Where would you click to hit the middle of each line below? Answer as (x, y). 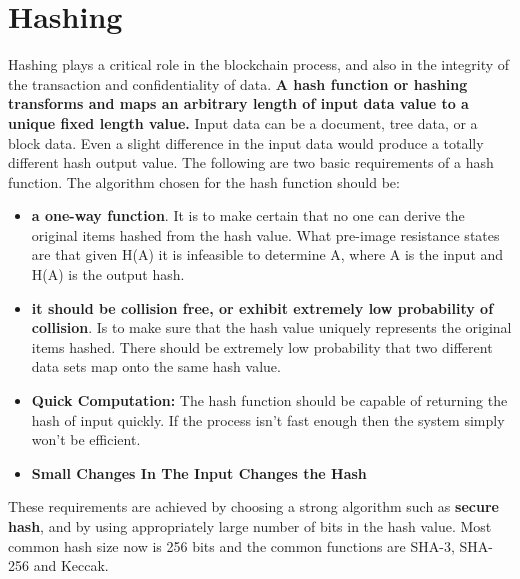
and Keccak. (71, 565)
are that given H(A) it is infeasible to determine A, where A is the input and (267, 254)
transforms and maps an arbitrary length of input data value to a (238, 103)
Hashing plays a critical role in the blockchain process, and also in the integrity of (259, 64)
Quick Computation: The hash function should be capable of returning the (269, 400)
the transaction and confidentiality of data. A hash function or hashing (238, 83)
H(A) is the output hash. (108, 274)
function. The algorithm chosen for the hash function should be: (204, 181)
